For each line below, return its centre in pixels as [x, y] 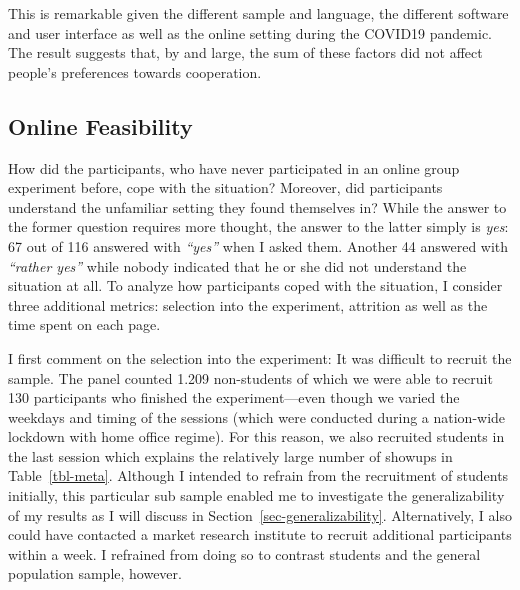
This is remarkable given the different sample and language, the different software [258, 13]
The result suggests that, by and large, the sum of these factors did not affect [245, 52]
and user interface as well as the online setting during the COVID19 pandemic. [250, 32]
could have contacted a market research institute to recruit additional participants [260, 534]
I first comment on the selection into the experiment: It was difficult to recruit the [260, 357]
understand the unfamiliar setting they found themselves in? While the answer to [257, 206]
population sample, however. [95, 573]
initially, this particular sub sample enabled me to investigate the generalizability [256, 495]
